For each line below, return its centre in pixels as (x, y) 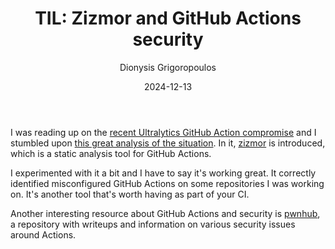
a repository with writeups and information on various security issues (153, 224)
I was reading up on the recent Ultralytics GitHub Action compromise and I (163, 132)
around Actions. (43, 234)
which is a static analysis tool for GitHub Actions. (111, 153)
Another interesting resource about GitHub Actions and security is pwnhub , (165, 213)
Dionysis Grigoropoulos (168, 67)
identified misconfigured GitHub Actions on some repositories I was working (167, 183)
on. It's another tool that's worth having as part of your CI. (130, 194)
